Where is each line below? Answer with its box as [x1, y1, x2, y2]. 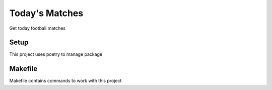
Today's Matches [9, 8, 84, 19]
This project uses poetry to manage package [9, 51, 103, 57]
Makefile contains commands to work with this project [9, 78, 122, 84]
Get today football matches [9, 25, 65, 31]
